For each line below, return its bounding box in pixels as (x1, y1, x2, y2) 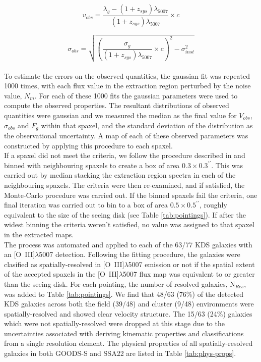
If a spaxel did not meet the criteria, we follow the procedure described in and (4, 150, 245, 161)
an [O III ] (4, 249, 35, 260)
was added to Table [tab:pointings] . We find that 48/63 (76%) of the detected (4, 288, 244, 299)
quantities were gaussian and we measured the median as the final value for (4, 110, 237, 120)
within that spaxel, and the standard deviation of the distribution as (41, 120, 253, 130)
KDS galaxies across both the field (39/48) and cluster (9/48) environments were (4, 298, 254, 309)
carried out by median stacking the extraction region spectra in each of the (4, 170, 236, 180)
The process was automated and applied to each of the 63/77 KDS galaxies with (4, 239, 252, 249)
